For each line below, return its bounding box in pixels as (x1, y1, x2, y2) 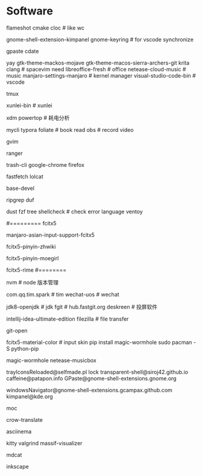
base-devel (6, 184, 35, 192)
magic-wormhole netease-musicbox (6, 357, 96, 364)
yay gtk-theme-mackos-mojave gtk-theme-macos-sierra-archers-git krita (6, 59, 190, 66)
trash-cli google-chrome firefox (6, 161, 84, 168)
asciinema (6, 428, 32, 435)
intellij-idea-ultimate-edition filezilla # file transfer (6, 315, 129, 322)
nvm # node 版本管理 (6, 278, 59, 286)
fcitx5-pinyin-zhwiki (6, 243, 56, 250)
